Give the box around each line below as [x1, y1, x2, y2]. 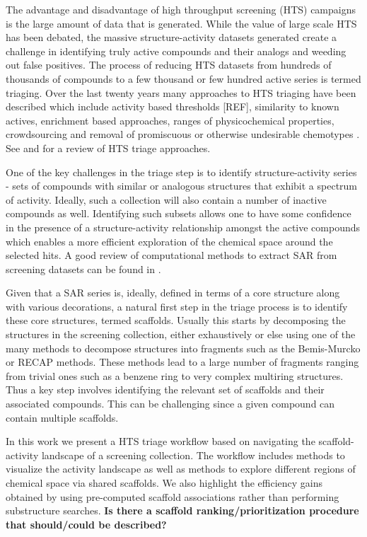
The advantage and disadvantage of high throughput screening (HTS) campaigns [6, 2, 356, 16]
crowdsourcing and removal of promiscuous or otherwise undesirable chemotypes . [6, 127, 360, 142]
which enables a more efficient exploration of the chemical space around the [6, 233, 333, 248]
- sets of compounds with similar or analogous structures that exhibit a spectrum [6, 178, 358, 193]
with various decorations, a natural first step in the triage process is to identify [6, 299, 348, 313]
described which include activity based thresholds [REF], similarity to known [6, 99, 339, 114]
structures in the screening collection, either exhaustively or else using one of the [6, 327, 356, 342]
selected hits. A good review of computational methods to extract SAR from [6, 248, 337, 262]
